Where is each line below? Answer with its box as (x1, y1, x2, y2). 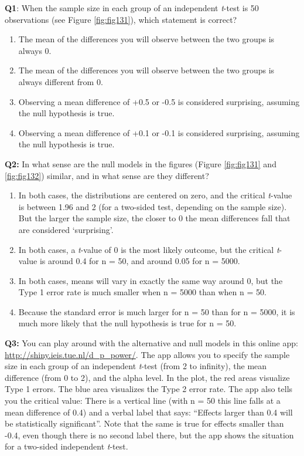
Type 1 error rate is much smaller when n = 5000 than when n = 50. (18, 286, 267, 298)
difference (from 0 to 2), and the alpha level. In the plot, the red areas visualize (5, 371, 290, 383)
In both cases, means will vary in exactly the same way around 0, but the (18, 274, 283, 286)
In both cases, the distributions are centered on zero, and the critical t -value (18, 189, 292, 201)
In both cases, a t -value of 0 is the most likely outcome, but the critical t (18, 243, 279, 255)
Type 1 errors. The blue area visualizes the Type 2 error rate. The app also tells (5, 383, 293, 395)
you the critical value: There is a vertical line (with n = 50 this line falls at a (5, 394, 281, 407)
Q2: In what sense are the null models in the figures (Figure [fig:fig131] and (5, 157, 276, 170)
